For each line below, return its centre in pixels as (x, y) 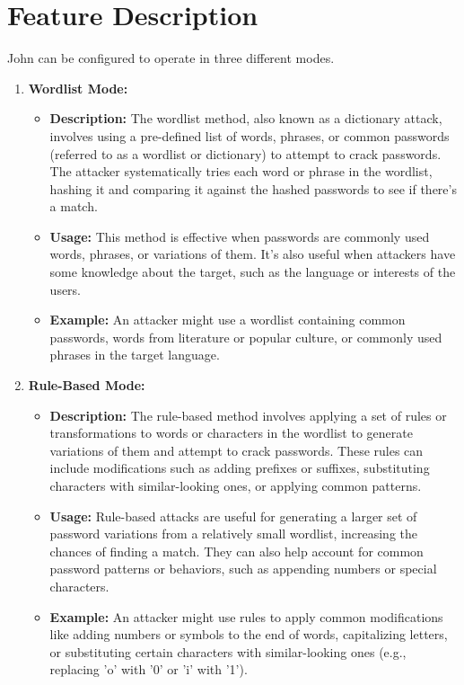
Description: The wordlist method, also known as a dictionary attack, (246, 118)
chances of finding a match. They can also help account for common (236, 551)
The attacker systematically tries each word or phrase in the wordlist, (241, 171)
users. (66, 289)
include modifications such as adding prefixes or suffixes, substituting (240, 468)
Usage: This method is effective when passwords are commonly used (240, 236)
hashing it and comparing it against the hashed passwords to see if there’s (253, 188)
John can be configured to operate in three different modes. (171, 58)
